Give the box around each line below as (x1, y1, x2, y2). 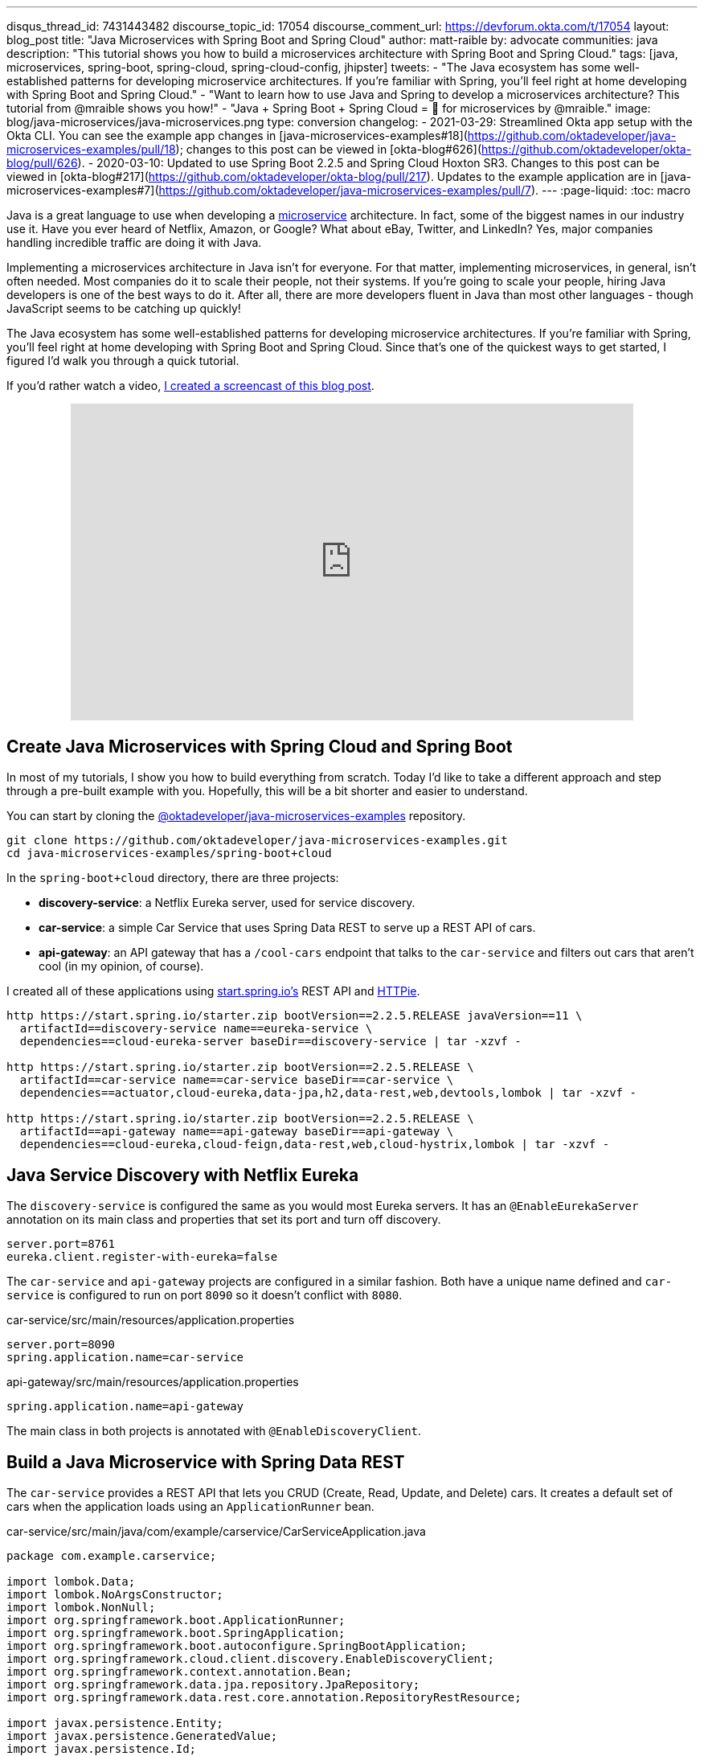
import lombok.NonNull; (6, 1601, 156, 1614)
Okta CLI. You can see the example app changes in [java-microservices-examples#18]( (6, 129, 468, 142)
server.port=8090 (6, 1338, 115, 1352)
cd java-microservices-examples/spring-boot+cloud (6, 847, 332, 860)
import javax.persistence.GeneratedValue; (6, 1729, 278, 1743)
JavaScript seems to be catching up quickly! (6, 302, 241, 315)
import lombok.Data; (6, 1575, 136, 1589)
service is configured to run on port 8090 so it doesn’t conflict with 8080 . (6, 1288, 403, 1303)
